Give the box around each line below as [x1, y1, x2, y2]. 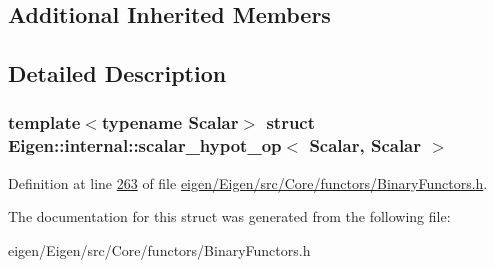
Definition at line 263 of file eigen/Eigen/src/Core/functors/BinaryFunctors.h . [8, 172, 488, 193]
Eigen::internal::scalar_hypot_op [8, 133, 282, 158]
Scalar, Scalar [309, 133, 422, 158]
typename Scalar [101, 110, 239, 135]
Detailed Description [8, 58, 227, 89]
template [8, 110, 81, 135]
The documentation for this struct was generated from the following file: [8, 206, 451, 227]
